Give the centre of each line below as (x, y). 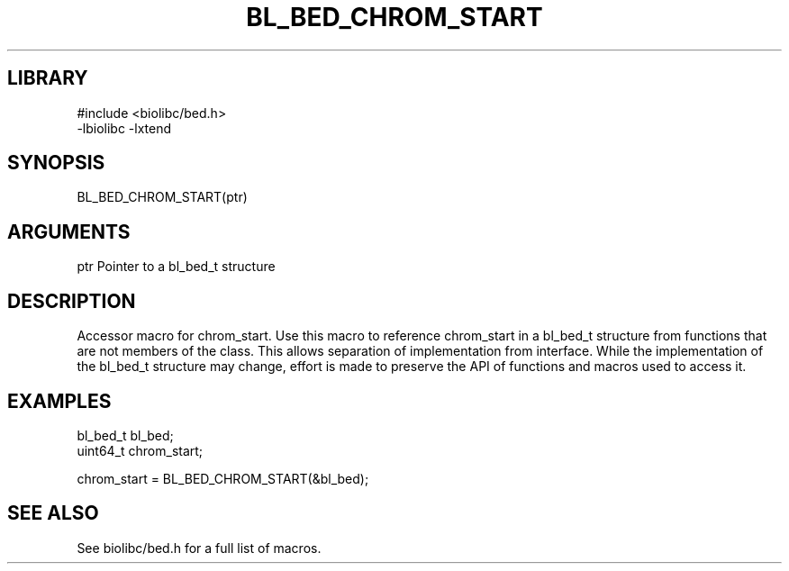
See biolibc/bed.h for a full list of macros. (199, 548)
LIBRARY (48, 78)
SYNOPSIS (56, 163)
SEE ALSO (53, 513)
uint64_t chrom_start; (140, 450)
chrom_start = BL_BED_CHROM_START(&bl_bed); (223, 478)
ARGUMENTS (69, 231)
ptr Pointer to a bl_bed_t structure (176, 267)
